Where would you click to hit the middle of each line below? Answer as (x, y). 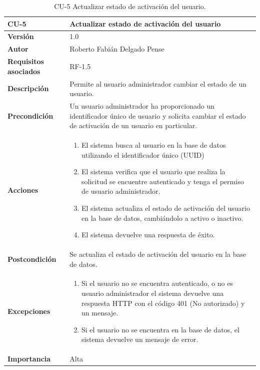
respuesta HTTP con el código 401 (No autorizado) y (163, 303)
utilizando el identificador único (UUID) (143, 154)
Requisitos (26, 61)
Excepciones (29, 311)
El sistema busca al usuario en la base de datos (154, 145)
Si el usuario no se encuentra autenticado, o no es (157, 283)
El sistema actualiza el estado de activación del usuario (166, 208)
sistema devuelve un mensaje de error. (140, 339)
